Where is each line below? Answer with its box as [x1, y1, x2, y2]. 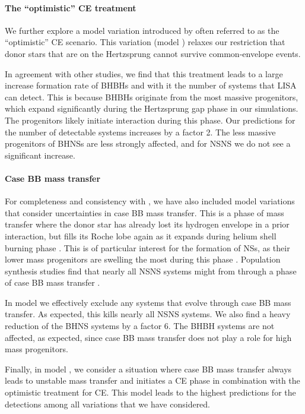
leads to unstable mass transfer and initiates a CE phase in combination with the [5, 374, 300, 387]
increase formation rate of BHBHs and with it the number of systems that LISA [5, 79, 297, 91]
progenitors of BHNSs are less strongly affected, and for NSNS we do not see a [5, 137, 291, 150]
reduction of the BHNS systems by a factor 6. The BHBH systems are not [5, 320, 275, 332]
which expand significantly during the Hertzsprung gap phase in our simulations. [5, 102, 298, 115]
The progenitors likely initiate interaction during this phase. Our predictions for [5, 113, 296, 126]
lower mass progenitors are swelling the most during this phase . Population [5, 253, 281, 266]
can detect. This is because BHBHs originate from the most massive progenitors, [5, 90, 298, 103]
